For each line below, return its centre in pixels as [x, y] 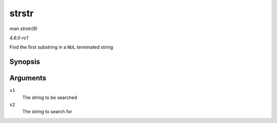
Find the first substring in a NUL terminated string [61, 47]
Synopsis [25, 62]
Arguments [28, 78]
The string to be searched [50, 97]
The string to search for [47, 112]
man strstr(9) [24, 29]
